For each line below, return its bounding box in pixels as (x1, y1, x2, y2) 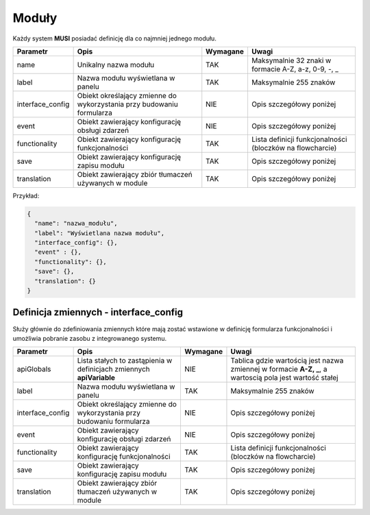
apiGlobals (16, 364, 51, 374)
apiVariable (77, 373, 116, 383)
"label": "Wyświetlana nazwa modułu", (34, 229, 164, 237)
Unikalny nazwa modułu (77, 60, 155, 69)
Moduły (12, 10, 58, 25)
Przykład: (12, 191, 40, 200)
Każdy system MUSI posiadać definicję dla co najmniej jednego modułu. (12, 34, 217, 43)
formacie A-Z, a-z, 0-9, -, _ (251, 64, 339, 73)
